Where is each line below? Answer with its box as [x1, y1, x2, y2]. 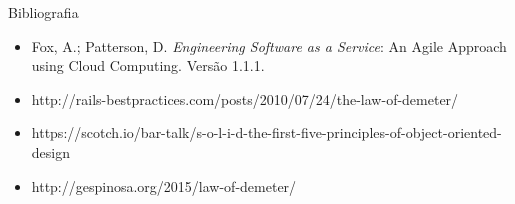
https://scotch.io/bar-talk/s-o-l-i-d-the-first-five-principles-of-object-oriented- [31, 122, 502, 143]
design [31, 141, 70, 162]
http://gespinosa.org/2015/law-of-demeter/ [31, 175, 297, 196]
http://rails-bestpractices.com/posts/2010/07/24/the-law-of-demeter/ [31, 88, 459, 109]
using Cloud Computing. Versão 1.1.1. [31, 55, 265, 76]
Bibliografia [8, 2, 79, 22]
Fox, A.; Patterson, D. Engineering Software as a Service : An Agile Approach [31, 35, 507, 56]
